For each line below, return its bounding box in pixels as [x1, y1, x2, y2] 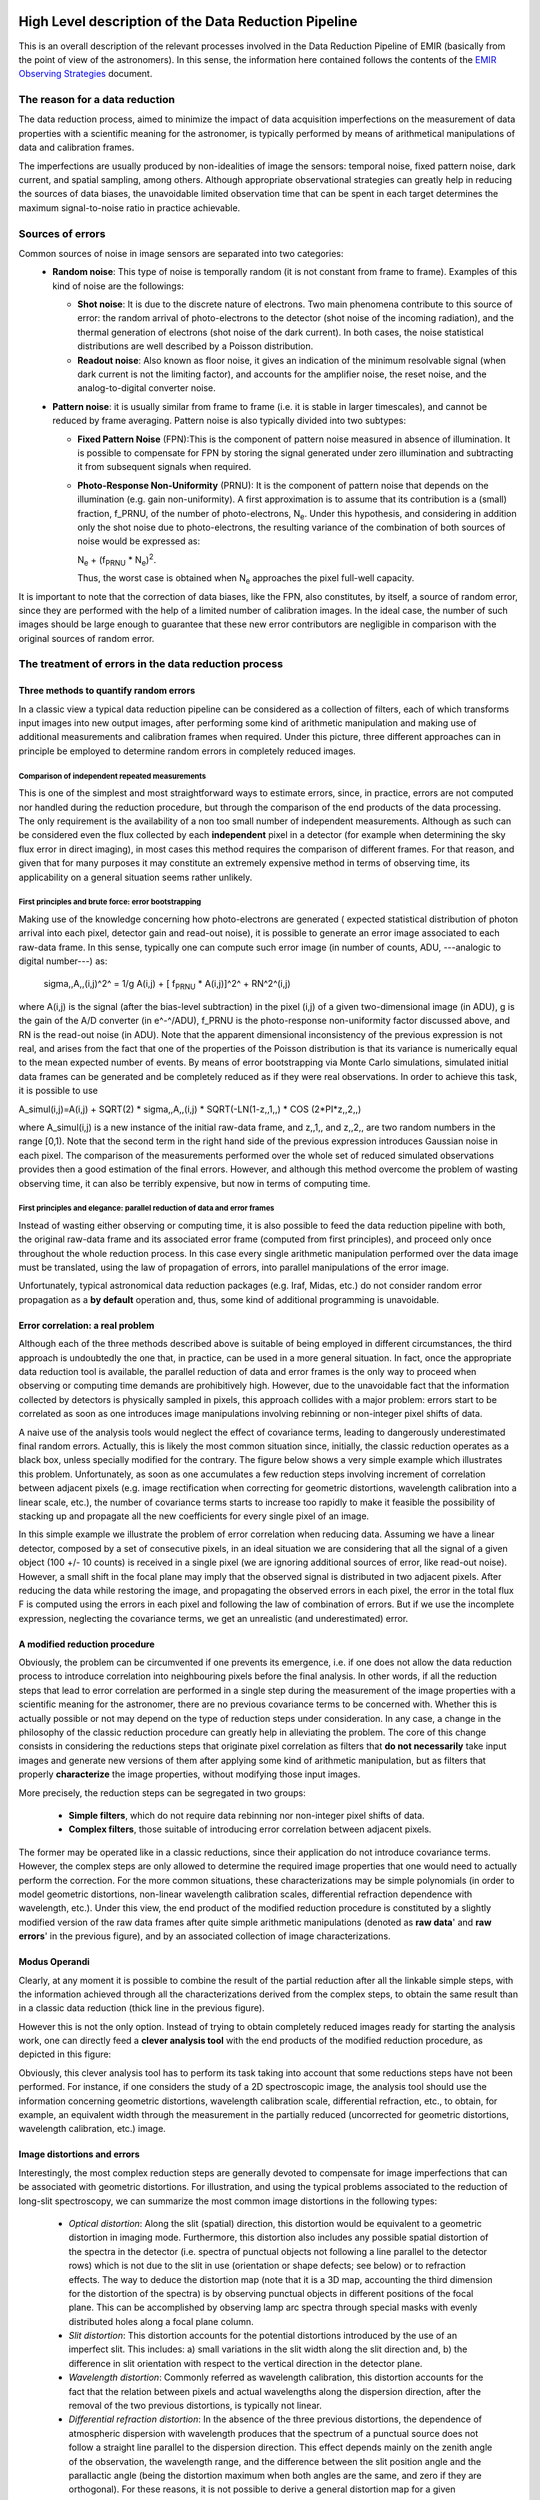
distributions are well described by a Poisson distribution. [77, 340, 314, 352]
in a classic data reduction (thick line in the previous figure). [18, 2002, 265, 2014]
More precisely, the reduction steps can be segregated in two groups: [18, 1786, 307, 1799]
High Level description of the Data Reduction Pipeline [18, 13, 358, 30]
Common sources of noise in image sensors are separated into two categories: [18, 247, 344, 259]
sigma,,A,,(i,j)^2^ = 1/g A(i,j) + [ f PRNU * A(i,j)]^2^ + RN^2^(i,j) [43, 978, 291, 992]
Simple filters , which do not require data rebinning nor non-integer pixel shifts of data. [68, 1809, 425, 1821]
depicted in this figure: [18, 2048, 112, 2060]
